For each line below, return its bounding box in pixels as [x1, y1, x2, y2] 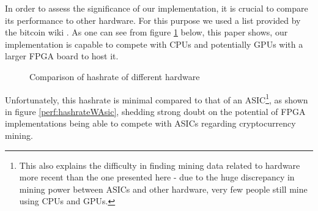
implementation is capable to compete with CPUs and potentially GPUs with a [5, 37, 303, 50]
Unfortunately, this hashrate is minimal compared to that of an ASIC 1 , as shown [5, 91, 308, 106]
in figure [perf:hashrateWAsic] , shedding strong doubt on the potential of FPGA [5, 105, 306, 117]
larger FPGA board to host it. [5, 50, 119, 62]
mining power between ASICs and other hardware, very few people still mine [19, 182, 308, 195]
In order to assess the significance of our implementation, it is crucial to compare [5, 2, 308, 14]
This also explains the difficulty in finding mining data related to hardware [19, 158, 300, 171]
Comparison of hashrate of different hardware [29, 70, 200, 83]
